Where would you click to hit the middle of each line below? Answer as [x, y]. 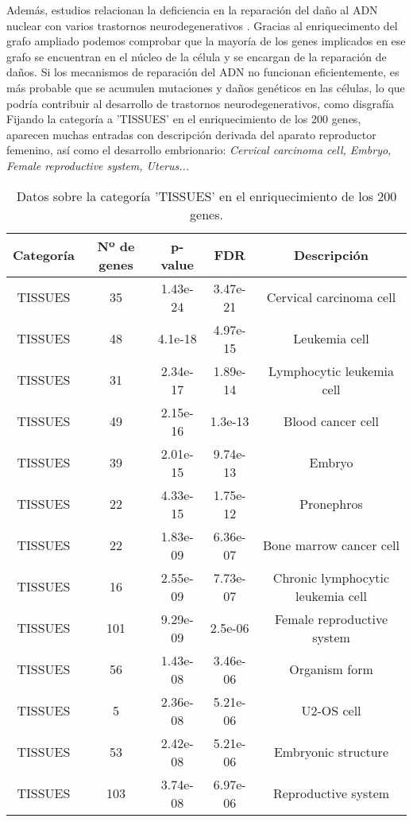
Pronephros [331, 504]
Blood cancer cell [331, 421]
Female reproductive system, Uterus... [98, 165]
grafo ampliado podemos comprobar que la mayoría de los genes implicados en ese [206, 41]
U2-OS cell [331, 711]
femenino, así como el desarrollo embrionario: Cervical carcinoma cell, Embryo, [199, 150]
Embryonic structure [331, 752]
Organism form [331, 669]
